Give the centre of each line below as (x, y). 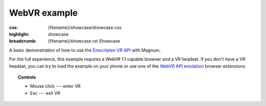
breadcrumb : (23, 41)
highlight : (19, 34)
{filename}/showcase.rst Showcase (84, 41)
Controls (27, 77)
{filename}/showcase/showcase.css (85, 27)
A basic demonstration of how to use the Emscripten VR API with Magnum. (85, 50)
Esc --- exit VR (45, 93)
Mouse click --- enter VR (55, 86)
